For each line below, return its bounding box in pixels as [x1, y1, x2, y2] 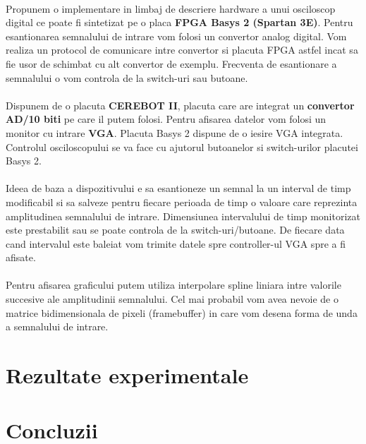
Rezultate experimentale [6, 361, 249, 390]
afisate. [6, 250, 36, 265]
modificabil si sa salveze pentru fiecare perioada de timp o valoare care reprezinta [6, 194, 358, 209]
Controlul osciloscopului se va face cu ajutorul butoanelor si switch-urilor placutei [6, 139, 358, 154]
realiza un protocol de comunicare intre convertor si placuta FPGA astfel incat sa [6, 42, 358, 57]
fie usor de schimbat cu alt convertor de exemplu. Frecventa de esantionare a [6, 56, 337, 71]
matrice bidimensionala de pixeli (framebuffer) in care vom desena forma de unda [6, 305, 358, 320]
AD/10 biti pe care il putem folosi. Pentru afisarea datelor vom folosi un [6, 112, 327, 126]
